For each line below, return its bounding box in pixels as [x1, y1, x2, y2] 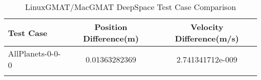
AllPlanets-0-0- [8, 47, 61, 59]
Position [94, 21, 127, 32]
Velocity [190, 21, 223, 32]
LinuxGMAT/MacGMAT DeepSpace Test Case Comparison [25, 1, 236, 12]
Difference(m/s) [175, 32, 239, 44]
